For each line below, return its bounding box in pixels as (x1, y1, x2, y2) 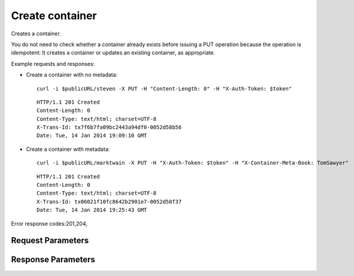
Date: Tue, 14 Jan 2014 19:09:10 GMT (36, 132, 148, 139)
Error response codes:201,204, (11, 220, 88, 227)
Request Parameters (11, 235, 89, 245)
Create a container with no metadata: (26, 71, 118, 78)
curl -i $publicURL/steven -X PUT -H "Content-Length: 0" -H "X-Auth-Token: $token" (36, 85, 292, 92)
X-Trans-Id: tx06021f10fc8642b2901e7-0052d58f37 (36, 198, 182, 205)
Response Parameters (11, 254, 96, 265)
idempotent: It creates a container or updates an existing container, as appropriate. (11, 49, 215, 56)
